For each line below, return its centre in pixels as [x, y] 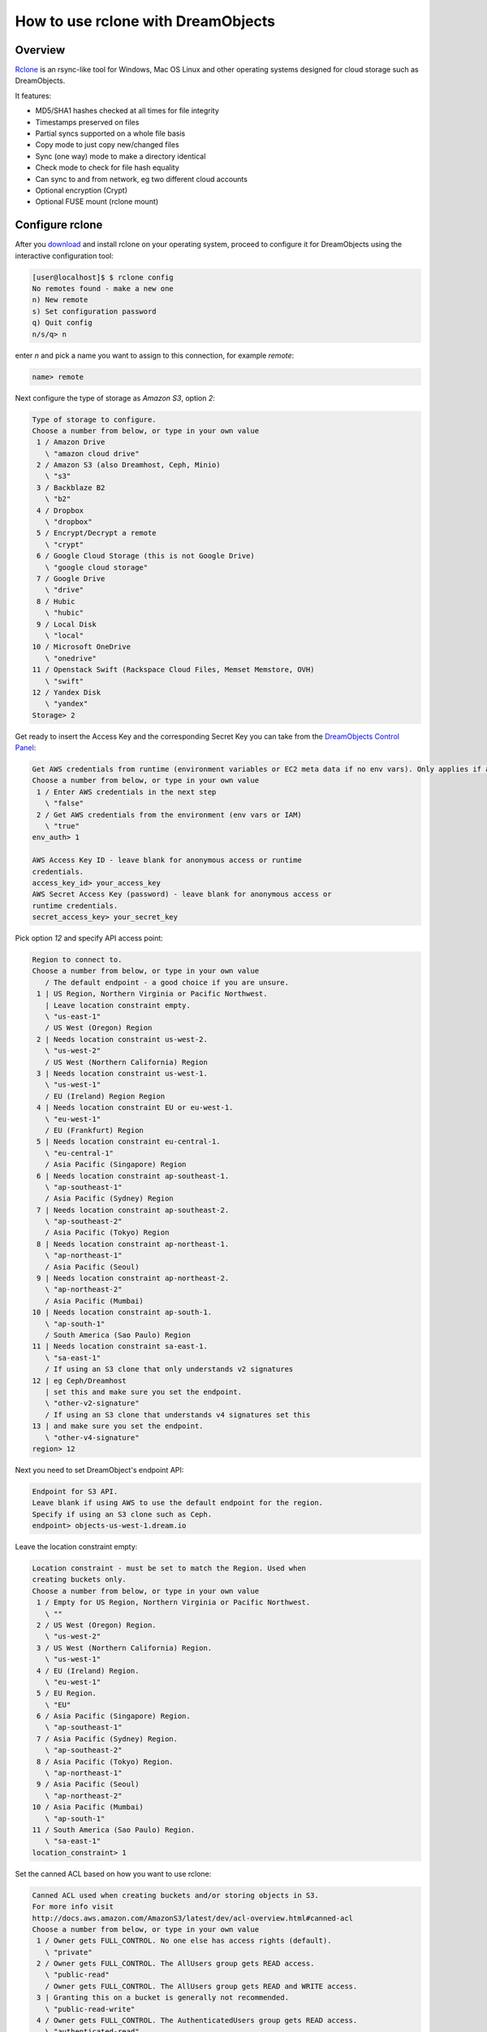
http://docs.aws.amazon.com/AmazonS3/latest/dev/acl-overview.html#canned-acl [192, 1918]
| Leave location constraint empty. [118, 1005]
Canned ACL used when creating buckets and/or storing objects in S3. [176, 1895]
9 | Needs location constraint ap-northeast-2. [133, 1279]
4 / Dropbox [60, 510]
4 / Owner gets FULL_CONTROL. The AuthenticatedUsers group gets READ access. [197, 2021]
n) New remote [60, 300]
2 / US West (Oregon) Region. [97, 1625]
